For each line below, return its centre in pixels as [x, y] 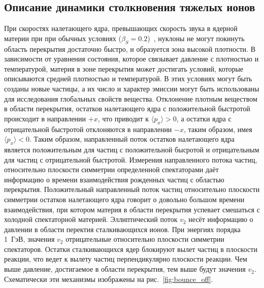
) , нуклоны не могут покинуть [196, 38]
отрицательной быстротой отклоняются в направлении [88, 129]
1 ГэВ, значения [29, 239]
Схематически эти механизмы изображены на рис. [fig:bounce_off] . [109, 279]
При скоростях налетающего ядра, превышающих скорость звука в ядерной [121, 28]
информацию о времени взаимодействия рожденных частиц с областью [114, 179]
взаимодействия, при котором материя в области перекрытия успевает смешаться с [132, 209]
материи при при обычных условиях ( [63, 38]
